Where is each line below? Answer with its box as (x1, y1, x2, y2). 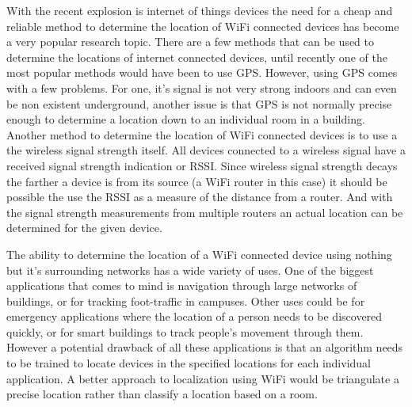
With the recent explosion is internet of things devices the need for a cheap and (6, 2, 393, 18)
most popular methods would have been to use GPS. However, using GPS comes (6, 64, 398, 81)
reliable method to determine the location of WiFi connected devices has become (6, 17, 399, 34)
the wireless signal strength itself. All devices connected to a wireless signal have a (6, 142, 406, 158)
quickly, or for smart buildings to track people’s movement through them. (6, 323, 364, 340)
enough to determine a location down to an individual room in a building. (6, 111, 365, 127)
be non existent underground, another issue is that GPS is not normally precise (6, 95, 392, 112)
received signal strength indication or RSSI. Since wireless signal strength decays (6, 157, 398, 173)
